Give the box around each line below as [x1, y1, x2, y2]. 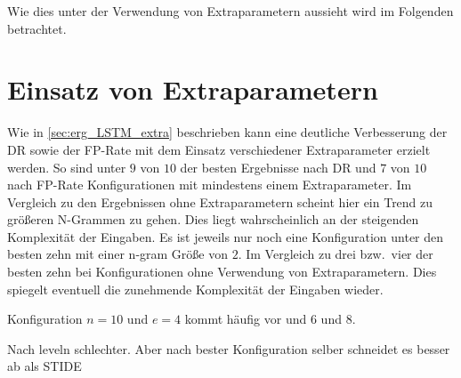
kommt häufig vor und [184, 310, 307, 328]
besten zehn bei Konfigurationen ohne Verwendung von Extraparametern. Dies [7, 262, 437, 281]
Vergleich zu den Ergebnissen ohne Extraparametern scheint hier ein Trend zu [7, 192, 433, 211]
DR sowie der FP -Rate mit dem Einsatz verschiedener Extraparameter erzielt [7, 140, 431, 158]
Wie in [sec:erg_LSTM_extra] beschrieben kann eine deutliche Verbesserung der [7, 123, 448, 141]
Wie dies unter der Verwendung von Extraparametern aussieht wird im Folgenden [7, 2, 454, 20]
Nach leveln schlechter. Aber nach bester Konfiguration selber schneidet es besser [7, 339, 450, 358]
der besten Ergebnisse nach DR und [180, 157, 376, 176]
